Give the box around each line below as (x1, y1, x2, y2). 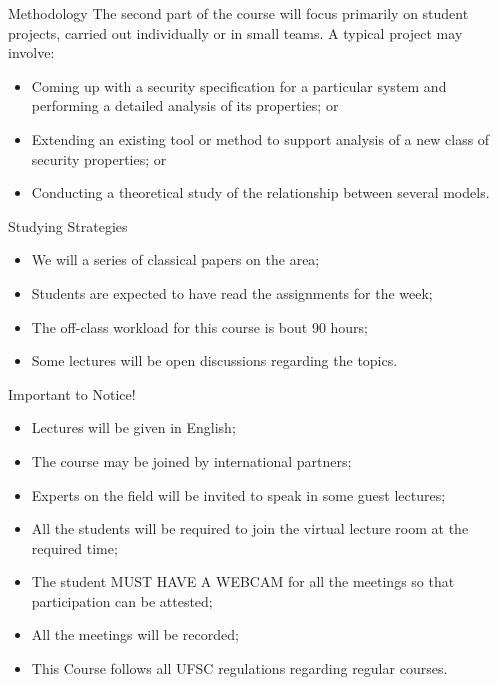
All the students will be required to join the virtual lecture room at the (31, 518, 469, 539)
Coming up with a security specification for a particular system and (31, 75, 447, 96)
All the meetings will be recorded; (31, 624, 239, 645)
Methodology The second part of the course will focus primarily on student (8, 3, 469, 23)
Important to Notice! (8, 383, 136, 404)
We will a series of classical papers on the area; (31, 249, 320, 270)
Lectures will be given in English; (31, 417, 236, 438)
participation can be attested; (31, 590, 213, 611)
